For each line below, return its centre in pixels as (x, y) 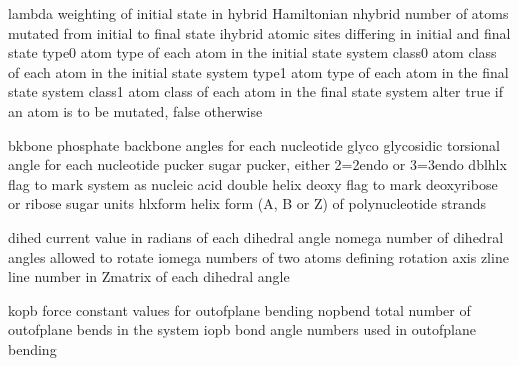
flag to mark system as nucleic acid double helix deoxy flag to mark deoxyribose (253, 183)
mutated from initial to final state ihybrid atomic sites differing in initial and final (259, 32)
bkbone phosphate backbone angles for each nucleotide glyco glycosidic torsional (254, 144)
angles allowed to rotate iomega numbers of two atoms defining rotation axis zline (258, 256)
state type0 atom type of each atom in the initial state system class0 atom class (252, 52)
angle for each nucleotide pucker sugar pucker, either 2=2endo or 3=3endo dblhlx (257, 164)
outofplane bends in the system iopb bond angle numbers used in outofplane (242, 329)
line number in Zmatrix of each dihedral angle (149, 276)
